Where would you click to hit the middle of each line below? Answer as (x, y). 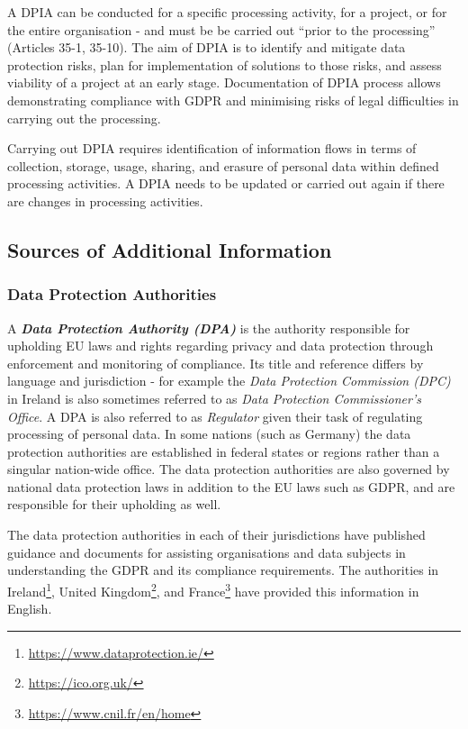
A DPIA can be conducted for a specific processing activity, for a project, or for (227, 12)
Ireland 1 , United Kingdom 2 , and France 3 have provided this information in (213, 589)
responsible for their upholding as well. (114, 504)
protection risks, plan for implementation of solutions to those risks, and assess (225, 64)
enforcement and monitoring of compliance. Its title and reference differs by (216, 363)
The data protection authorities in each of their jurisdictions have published (216, 535)
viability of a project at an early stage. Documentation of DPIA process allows (224, 82)
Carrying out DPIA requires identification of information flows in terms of (212, 148)
